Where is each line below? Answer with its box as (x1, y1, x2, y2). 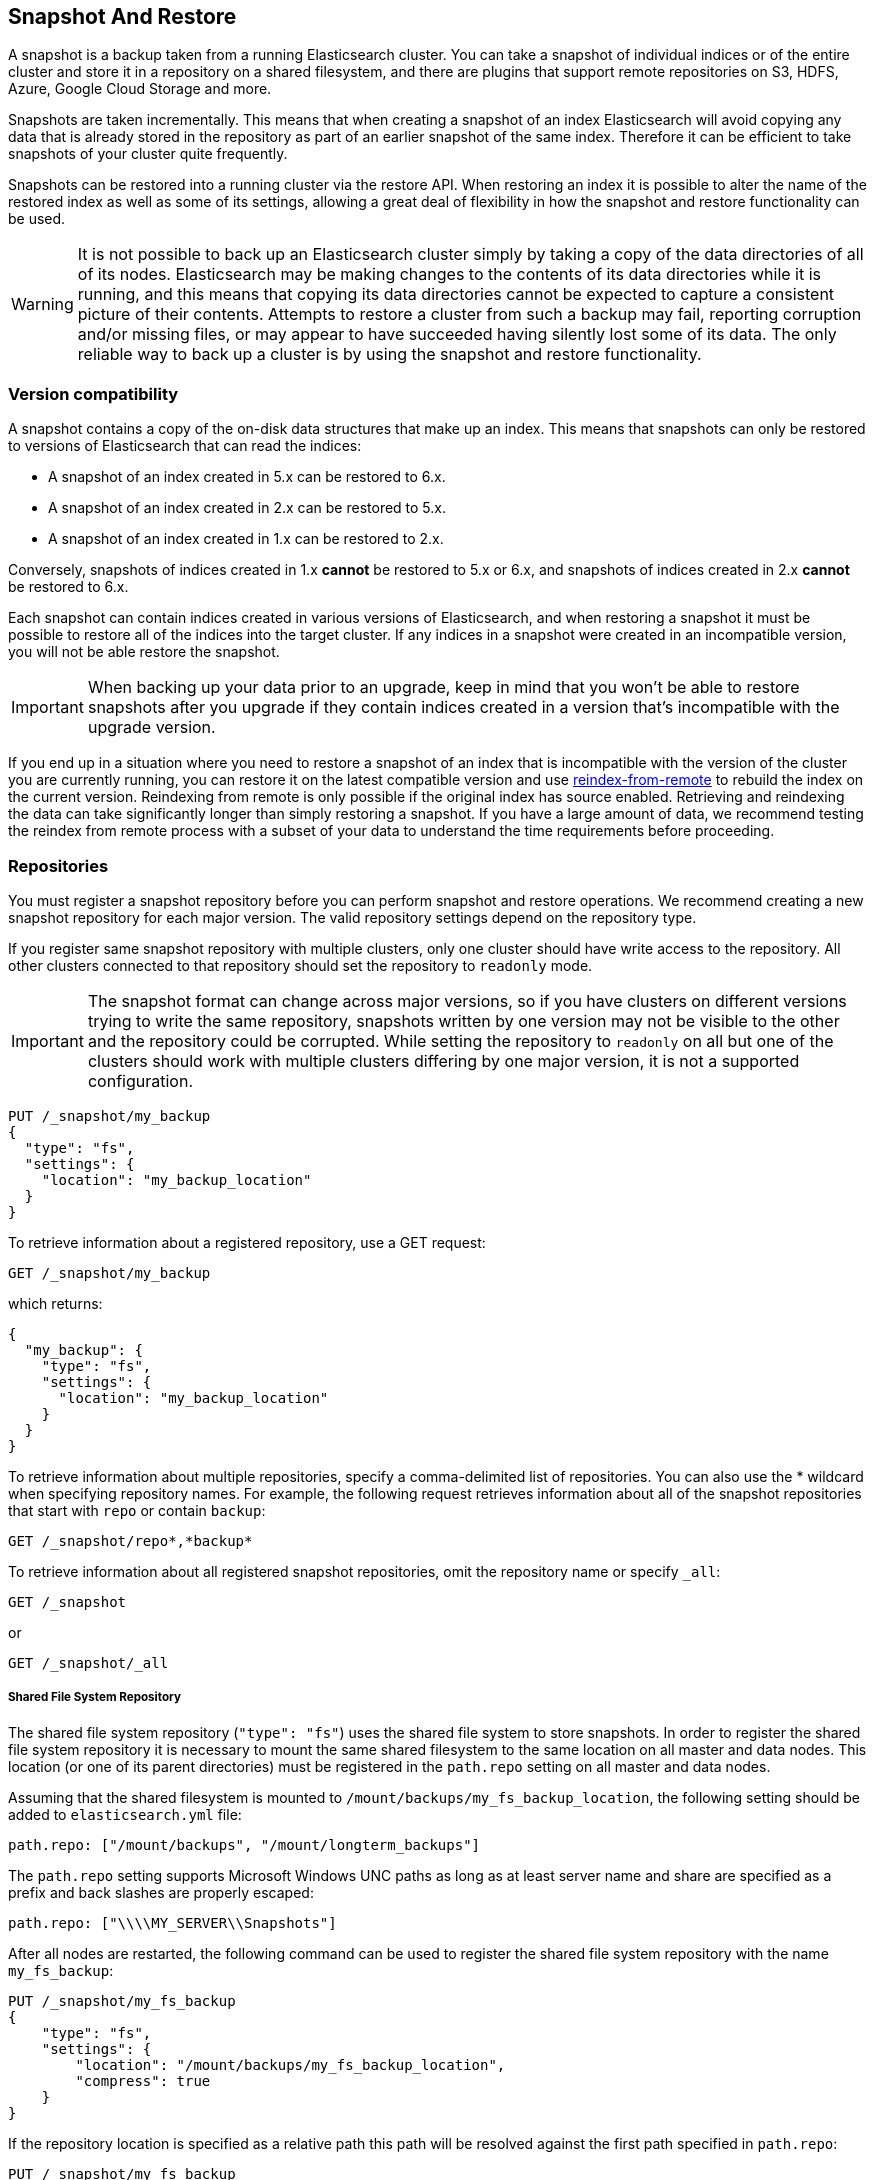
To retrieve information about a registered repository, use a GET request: (8, 1233, 486, 1251)
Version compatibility (8, 383, 179, 404)
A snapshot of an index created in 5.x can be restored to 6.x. (48, 468, 446, 486)
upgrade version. (87, 717, 216, 738)
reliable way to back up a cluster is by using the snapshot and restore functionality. (77, 344, 702, 365)
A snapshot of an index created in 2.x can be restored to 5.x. (48, 499, 447, 517)
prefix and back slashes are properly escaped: (8, 1883, 314, 1901)
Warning (11, 294, 74, 315)
